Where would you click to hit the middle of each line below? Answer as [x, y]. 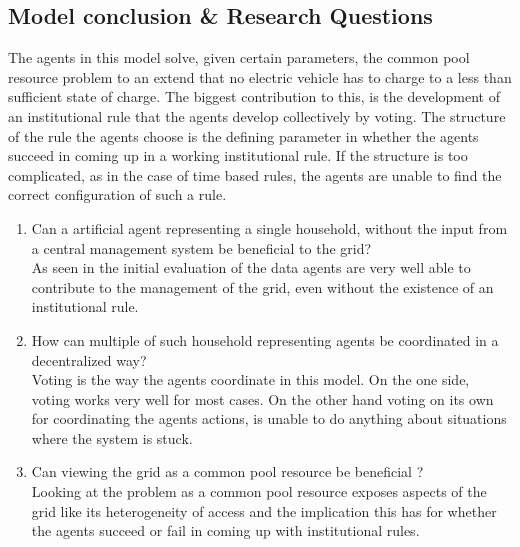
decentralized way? [89, 359]
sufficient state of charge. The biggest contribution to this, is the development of [254, 96]
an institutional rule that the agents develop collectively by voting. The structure [257, 115]
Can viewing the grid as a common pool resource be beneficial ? [227, 471]
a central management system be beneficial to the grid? [201, 247]
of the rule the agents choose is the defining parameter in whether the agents [243, 135]
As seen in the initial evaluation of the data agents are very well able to [251, 267]
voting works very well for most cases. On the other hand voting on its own [262, 398]
